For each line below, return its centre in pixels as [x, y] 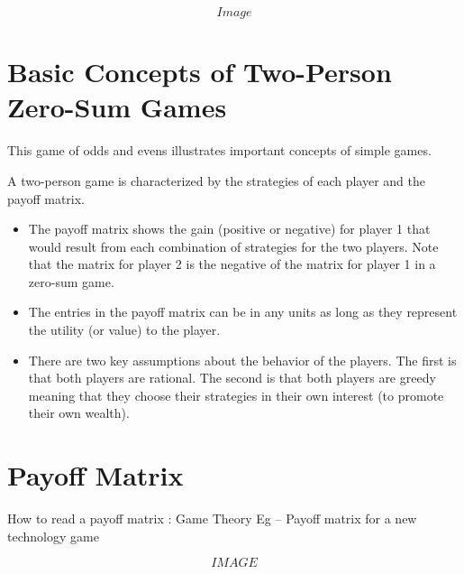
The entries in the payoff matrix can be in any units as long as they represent [243, 312]
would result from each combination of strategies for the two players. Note [233, 246]
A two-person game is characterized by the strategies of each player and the [216, 180]
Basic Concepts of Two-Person [200, 72]
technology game [53, 536]
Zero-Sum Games [117, 107]
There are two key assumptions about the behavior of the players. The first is [242, 360]
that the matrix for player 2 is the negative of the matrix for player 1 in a [232, 264]
